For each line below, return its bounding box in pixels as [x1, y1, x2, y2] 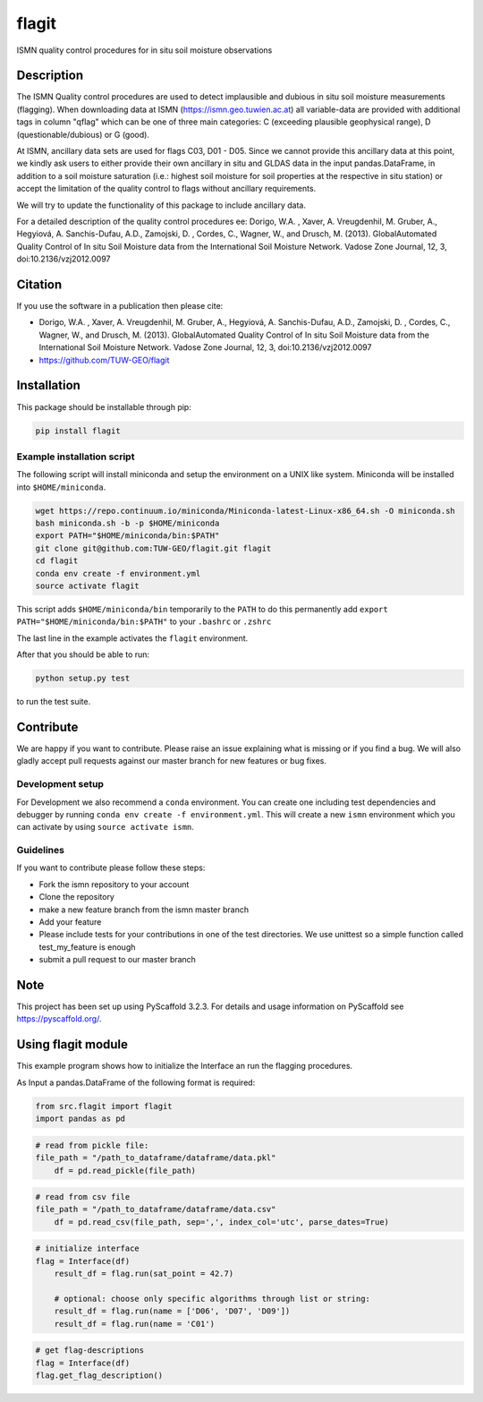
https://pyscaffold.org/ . [16, 1013, 102, 1024]
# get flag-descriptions [35, 1346, 145, 1355]
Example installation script [16, 450, 135, 463]
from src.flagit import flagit [35, 1101, 174, 1111]
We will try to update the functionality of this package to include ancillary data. [16, 200, 306, 210]
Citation [16, 277, 63, 292]
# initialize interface [35, 1244, 140, 1253]
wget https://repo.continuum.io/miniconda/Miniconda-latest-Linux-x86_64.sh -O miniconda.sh [35, 506, 455, 516]
